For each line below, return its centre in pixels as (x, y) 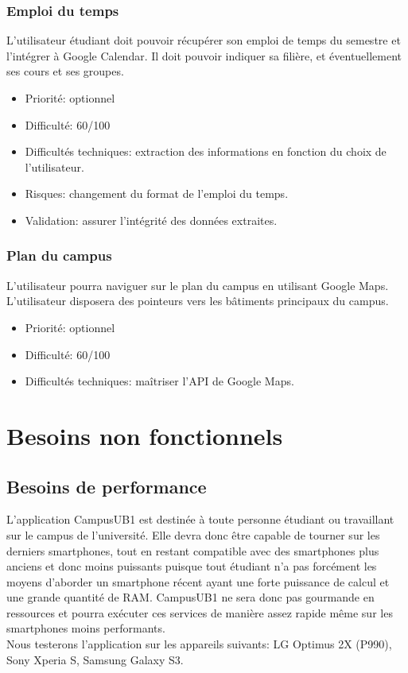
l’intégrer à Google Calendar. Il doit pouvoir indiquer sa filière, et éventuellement (204, 55)
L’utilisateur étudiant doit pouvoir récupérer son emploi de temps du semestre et (204, 40)
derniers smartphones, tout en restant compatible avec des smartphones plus (193, 550)
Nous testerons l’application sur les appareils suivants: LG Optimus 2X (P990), (199, 644)
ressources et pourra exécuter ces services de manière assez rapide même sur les (200, 612)
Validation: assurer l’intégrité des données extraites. (151, 220)
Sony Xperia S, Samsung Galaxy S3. (95, 659)
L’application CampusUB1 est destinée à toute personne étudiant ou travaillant (200, 519)
